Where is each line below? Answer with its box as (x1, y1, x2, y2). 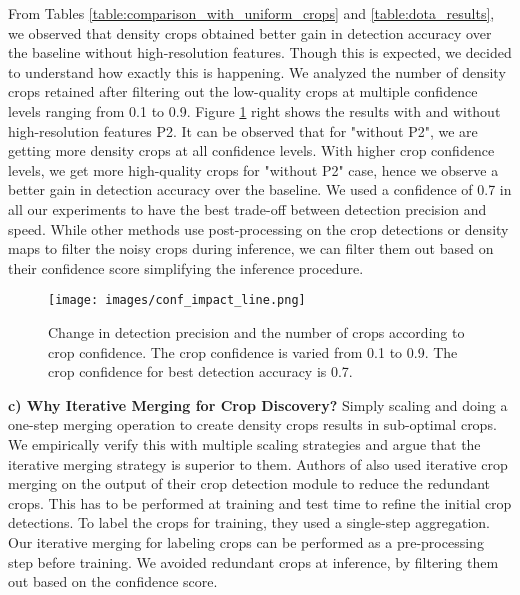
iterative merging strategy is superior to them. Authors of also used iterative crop (8, 453, 508, 474)
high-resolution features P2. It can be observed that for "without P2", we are (8, 120, 478, 141)
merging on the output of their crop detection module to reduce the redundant (8, 473, 491, 494)
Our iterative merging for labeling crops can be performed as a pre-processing (8, 531, 484, 552)
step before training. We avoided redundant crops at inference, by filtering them (8, 551, 499, 572)
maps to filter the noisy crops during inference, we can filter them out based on (8, 238, 494, 259)
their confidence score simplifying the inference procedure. (8, 257, 364, 278)
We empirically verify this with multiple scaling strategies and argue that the (8, 433, 481, 454)
